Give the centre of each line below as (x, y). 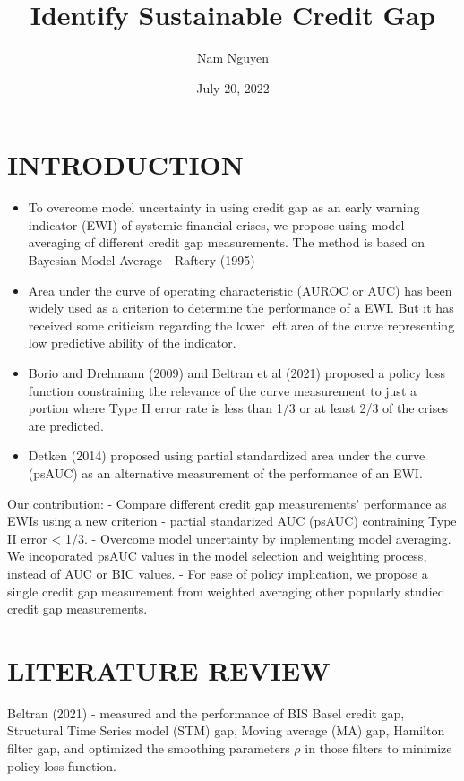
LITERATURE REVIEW (169, 669)
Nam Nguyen (233, 58)
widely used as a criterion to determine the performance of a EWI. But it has (241, 308)
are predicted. (66, 425)
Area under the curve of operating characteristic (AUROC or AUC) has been (240, 290)
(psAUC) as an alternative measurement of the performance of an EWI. (225, 472)
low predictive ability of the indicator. (132, 343)
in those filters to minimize (378, 748)
